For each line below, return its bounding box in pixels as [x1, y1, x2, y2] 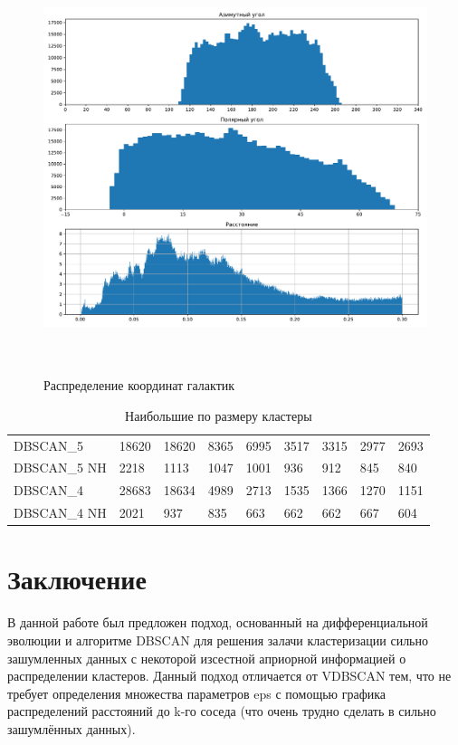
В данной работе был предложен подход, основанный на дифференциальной [7, 613, 428, 632]
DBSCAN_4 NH [14, 503, 107, 522]
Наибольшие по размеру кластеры [125, 406, 312, 425]
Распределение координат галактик [43, 376, 235, 395]
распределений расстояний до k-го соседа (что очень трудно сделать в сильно [7, 702, 436, 721]
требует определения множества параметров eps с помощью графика [7, 683, 386, 702]
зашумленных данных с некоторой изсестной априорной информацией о [7, 648, 406, 667]
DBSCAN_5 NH [14, 458, 107, 477]
